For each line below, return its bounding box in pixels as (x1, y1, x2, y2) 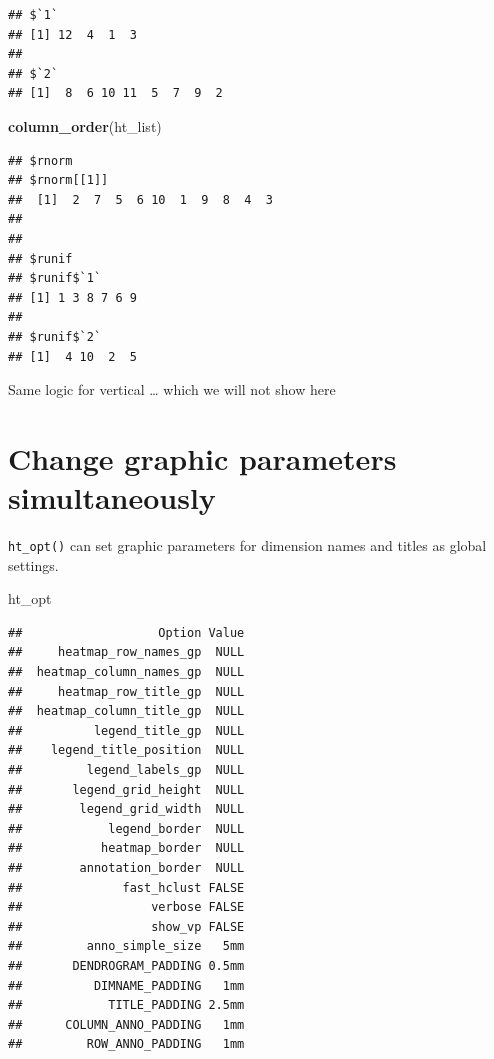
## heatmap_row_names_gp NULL (8, 645, 245, 660)
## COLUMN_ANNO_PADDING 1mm (8, 1017, 245, 1032)
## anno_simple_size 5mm (8, 939, 245, 954)
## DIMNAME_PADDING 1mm (8, 978, 245, 993)
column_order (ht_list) (8, 115, 162, 136)
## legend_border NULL (8, 821, 245, 836)
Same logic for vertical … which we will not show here (8, 379, 336, 400)
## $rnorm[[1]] (8, 173, 109, 188)
